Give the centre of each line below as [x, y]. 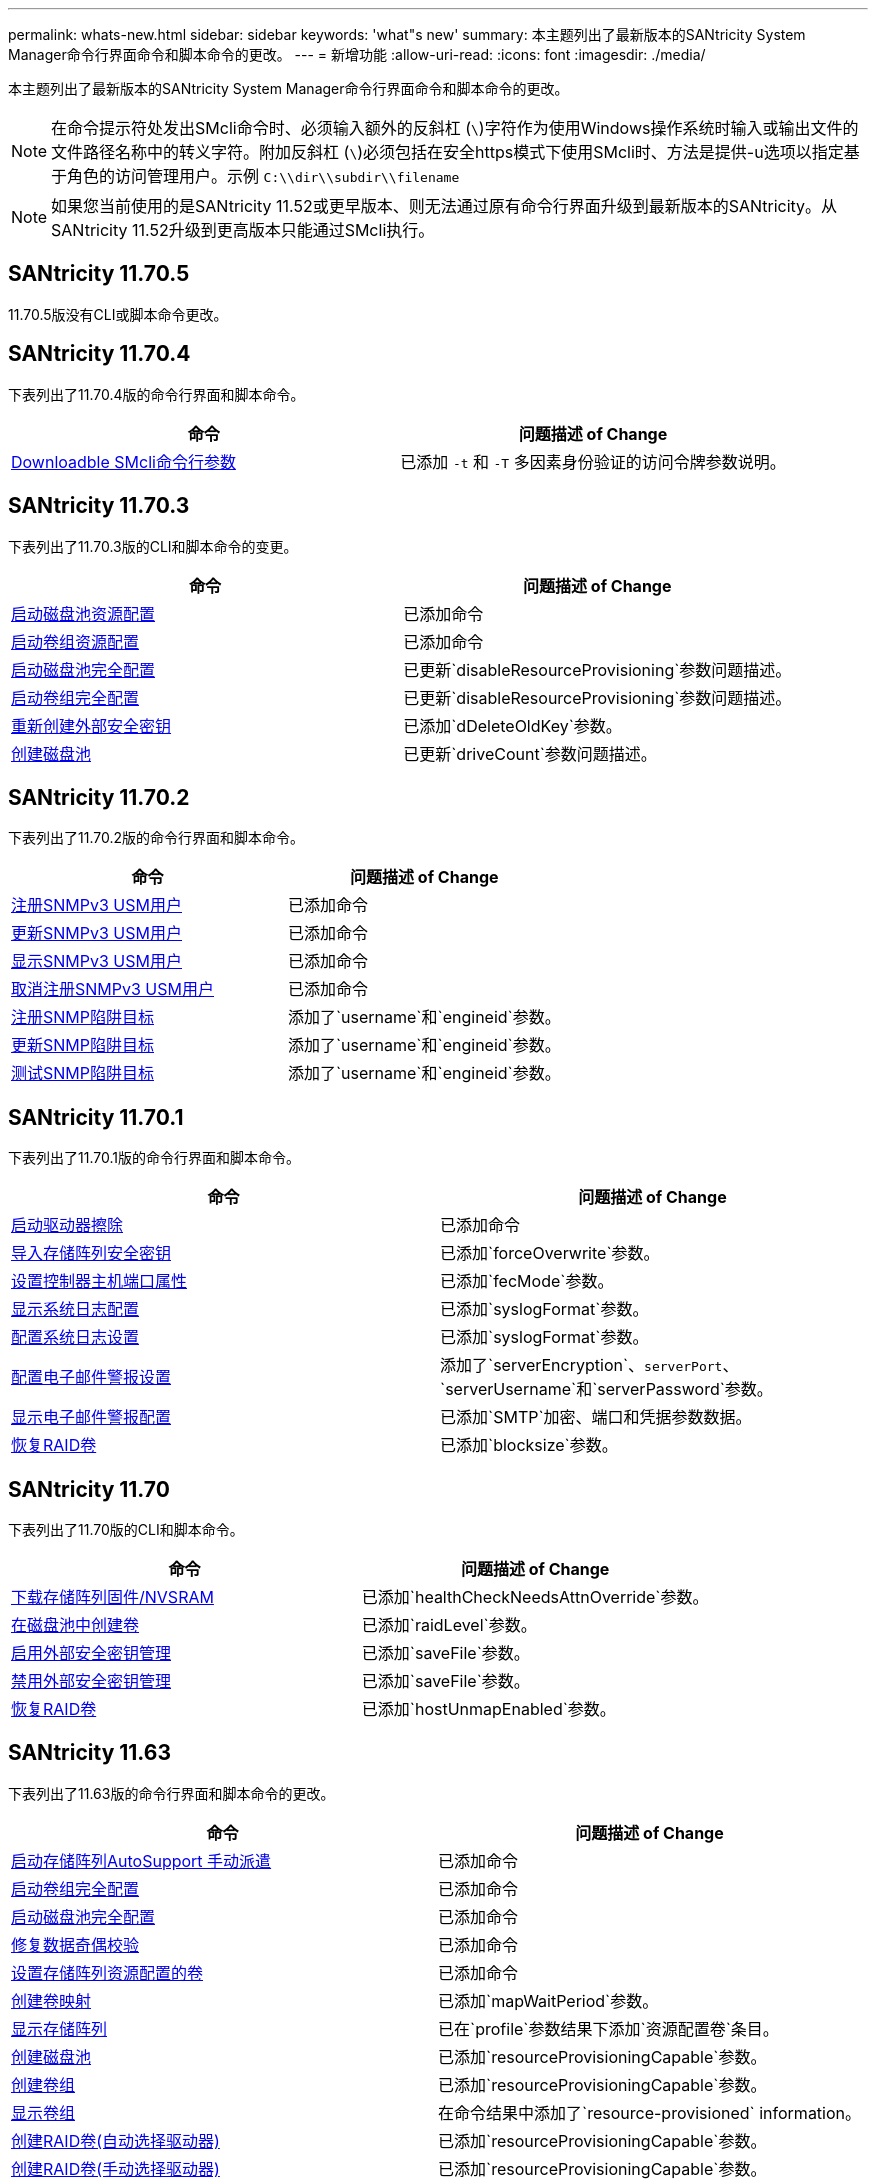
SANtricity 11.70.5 [99, 274]
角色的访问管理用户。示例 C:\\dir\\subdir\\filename [263, 176]
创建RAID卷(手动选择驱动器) [115, 2168]
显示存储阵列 [59, 2028]
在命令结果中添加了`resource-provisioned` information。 [650, 2112]
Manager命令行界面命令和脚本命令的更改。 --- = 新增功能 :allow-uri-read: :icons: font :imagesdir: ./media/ [357, 54]
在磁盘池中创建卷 [75, 1625]
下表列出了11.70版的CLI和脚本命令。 [126, 1530]
